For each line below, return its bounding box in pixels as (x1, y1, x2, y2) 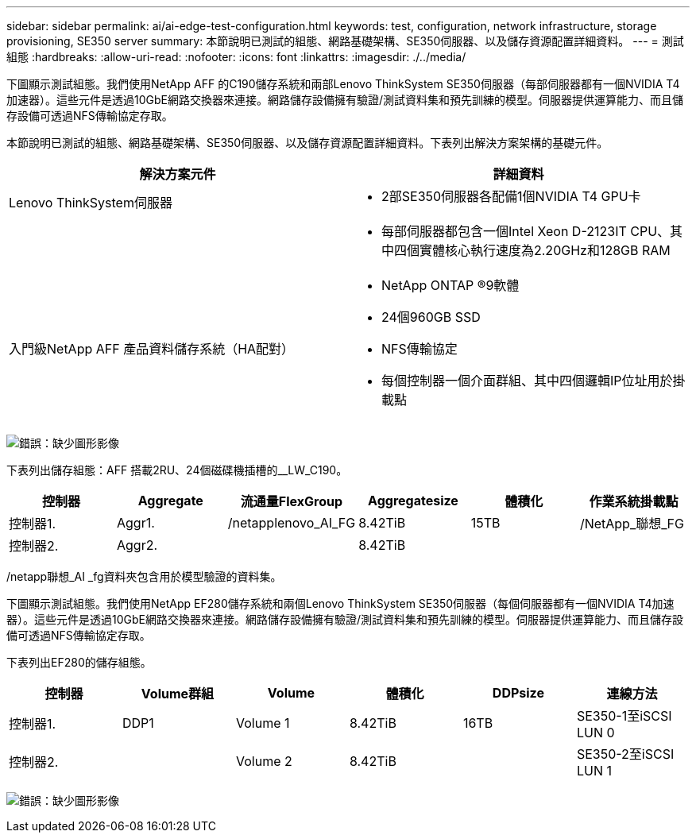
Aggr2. (116, 537, 158, 553)
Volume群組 (141, 686, 215, 702)
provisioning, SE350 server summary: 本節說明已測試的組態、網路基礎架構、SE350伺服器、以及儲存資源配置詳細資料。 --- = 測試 (6, 34, 684, 48)
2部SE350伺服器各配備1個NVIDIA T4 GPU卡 (381, 188, 641, 204)
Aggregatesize (368, 493, 458, 508)
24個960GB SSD (381, 309, 481, 325)
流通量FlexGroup (240, 493, 343, 509)
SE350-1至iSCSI (576, 708, 672, 724)
